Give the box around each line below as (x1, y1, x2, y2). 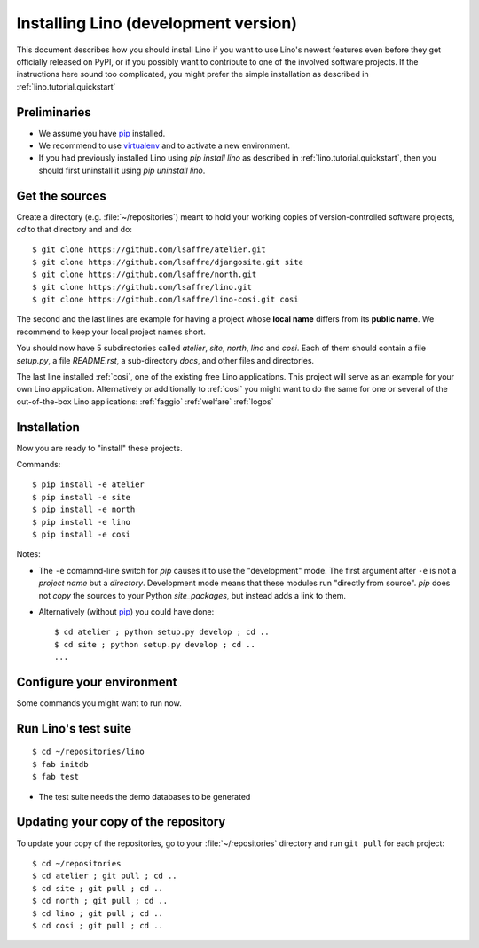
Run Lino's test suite (16, 721, 132, 736)
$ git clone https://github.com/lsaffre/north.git (32, 270, 257, 279)
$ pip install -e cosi (32, 529, 131, 540)
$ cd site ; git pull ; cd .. (32, 883, 164, 893)
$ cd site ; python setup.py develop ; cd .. (54, 639, 256, 649)
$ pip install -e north (32, 505, 136, 514)
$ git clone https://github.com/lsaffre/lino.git (32, 282, 253, 292)
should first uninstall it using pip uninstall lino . (38, 165, 206, 176)
